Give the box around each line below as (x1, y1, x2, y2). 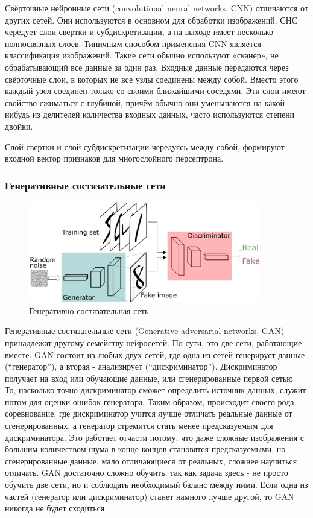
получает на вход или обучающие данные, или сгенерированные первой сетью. (5, 371, 296, 384)
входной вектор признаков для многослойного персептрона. (5, 152, 224, 165)
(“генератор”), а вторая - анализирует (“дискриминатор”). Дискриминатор (5, 360, 277, 373)
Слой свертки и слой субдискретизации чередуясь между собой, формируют (5, 140, 285, 153)
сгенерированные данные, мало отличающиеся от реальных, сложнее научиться (5, 454, 297, 467)
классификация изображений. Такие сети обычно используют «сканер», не (5, 49, 279, 62)
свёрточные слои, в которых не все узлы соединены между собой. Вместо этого (5, 72, 299, 85)
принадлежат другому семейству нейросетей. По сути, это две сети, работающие (5, 336, 302, 349)
